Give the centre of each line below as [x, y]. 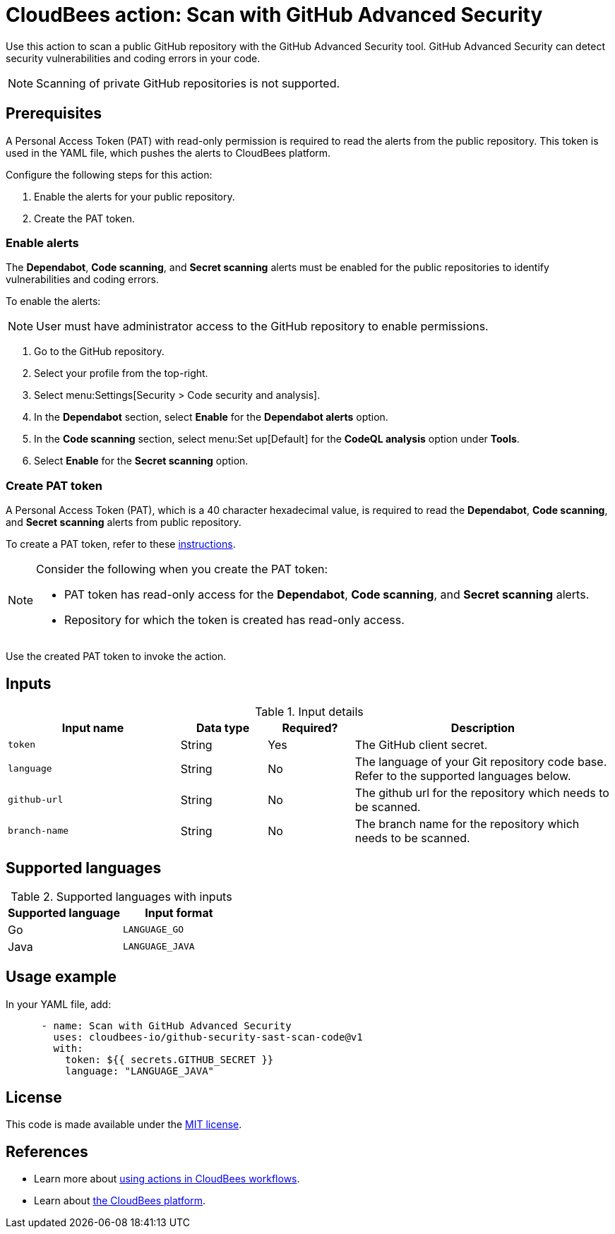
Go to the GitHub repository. [99, 352]
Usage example [61, 977]
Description [483, 727]
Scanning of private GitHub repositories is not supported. [188, 83]
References [47, 1151]
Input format [179, 912]
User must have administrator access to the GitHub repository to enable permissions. [262, 327]
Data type [223, 727]
